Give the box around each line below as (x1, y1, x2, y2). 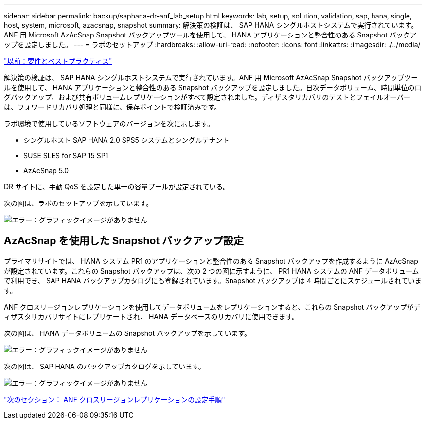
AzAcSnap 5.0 (23, 166, 69, 175)
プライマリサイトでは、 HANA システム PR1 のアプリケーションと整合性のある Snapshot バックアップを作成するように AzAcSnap (4, 257, 418, 265)
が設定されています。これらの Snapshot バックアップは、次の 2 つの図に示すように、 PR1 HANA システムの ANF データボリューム (4, 266, 419, 275)
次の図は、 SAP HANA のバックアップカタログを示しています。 (4, 362, 205, 370)
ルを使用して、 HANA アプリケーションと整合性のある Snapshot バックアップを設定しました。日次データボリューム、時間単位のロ (4, 83, 422, 92)
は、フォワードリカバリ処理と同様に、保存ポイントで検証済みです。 (4, 103, 221, 111)
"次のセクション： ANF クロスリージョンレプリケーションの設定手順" (4, 395, 225, 404)
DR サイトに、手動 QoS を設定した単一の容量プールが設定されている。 (4, 183, 230, 191)
